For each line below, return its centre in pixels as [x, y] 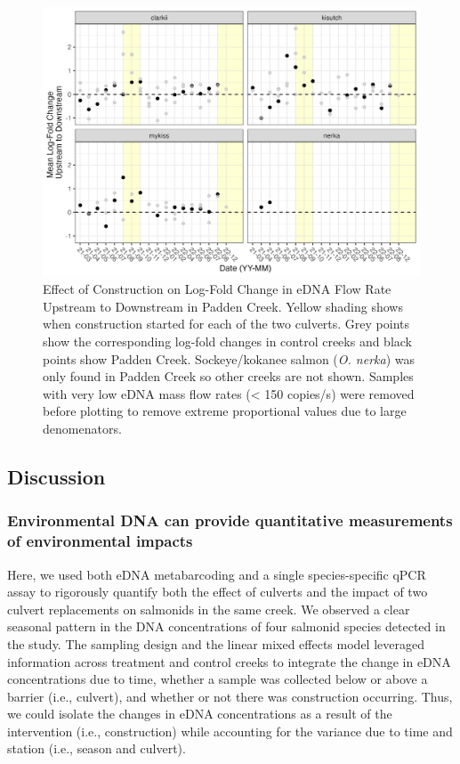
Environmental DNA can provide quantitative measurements [230, 520]
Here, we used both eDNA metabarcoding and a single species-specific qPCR [217, 574]
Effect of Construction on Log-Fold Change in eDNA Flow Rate [217, 289]
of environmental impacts [100, 541]
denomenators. [82, 429]
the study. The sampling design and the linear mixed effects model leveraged [216, 643]
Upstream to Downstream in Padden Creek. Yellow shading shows [223, 306]
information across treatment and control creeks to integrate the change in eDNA [229, 661]
